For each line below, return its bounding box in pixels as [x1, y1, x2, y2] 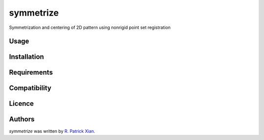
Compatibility [9, 84, 51, 93]
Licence [9, 99, 34, 108]
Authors [9, 115, 35, 123]
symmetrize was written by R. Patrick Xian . [9, 128, 95, 134]
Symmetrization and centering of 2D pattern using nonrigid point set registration [9, 24, 171, 30]
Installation [9, 53, 44, 61]
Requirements [9, 69, 53, 77]
